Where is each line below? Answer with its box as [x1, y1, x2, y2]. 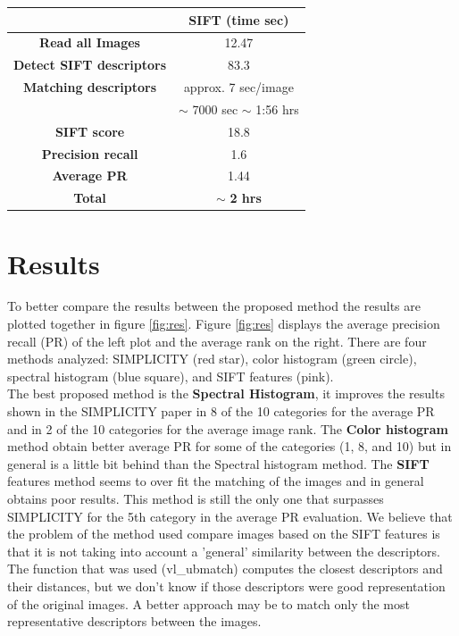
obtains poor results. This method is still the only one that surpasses [7, 490, 384, 507]
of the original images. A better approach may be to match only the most [7, 594, 410, 613]
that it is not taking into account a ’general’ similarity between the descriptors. [7, 541, 441, 560]
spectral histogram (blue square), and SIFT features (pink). [7, 366, 334, 385]
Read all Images [39, 33, 140, 52]
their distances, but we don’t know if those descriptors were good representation [7, 576, 446, 595]
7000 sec [192, 99, 238, 118]
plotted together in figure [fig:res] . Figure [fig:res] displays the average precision [7, 314, 440, 333]
